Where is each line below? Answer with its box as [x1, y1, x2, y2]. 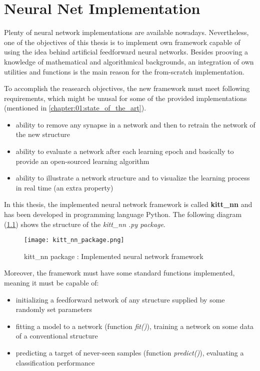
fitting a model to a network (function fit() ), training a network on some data [15, 320, 254, 331]
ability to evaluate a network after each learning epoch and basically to [15, 146, 234, 156]
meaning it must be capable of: [4, 277, 99, 288]
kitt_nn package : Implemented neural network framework [24, 250, 203, 261]
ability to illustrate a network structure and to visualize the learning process [15, 172, 250, 183]
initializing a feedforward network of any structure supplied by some [15, 294, 225, 304]
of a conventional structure [15, 330, 98, 341]
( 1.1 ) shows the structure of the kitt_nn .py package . [4, 218, 165, 229]
